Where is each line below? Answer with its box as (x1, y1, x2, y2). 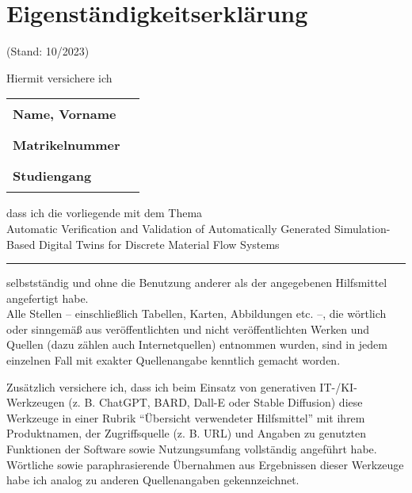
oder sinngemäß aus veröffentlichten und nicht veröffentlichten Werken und (6, 320, 370, 337)
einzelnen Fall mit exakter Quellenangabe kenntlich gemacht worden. (6, 352, 341, 369)
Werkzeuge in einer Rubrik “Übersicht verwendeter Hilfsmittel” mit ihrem (6, 409, 365, 426)
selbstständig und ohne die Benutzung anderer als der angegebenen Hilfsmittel (6, 274, 387, 291)
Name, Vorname (13, 105, 116, 124)
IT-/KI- (319, 378, 357, 395)
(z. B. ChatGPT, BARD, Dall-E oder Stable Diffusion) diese (68, 394, 363, 411)
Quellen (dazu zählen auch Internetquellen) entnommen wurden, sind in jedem (6, 336, 387, 353)
